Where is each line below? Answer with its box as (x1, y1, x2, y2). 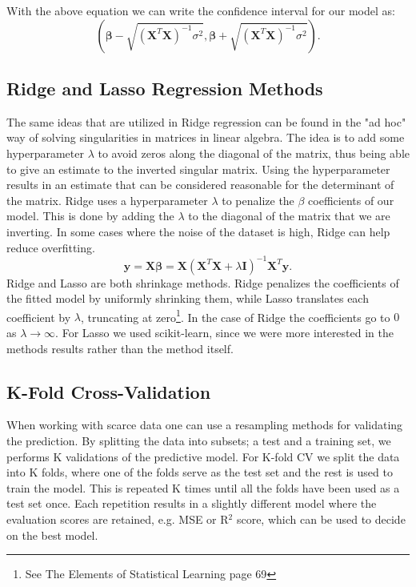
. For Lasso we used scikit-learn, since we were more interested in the (55, 324, 394, 341)
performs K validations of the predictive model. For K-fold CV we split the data (6, 448, 400, 464)
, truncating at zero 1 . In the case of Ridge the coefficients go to (80, 306, 390, 325)
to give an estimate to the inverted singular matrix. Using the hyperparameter (6, 160, 390, 177)
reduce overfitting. (6, 239, 95, 255)
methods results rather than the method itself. (6, 340, 234, 356)
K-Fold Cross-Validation (6, 379, 211, 404)
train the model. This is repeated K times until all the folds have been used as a (6, 479, 400, 496)
